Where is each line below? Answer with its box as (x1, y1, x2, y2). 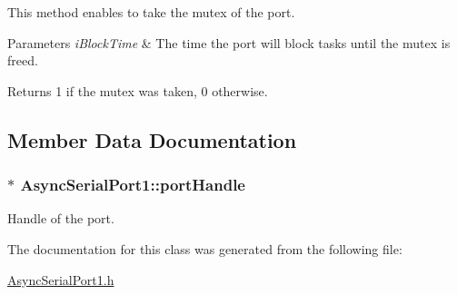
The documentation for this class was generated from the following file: (7, 239, 402, 258)
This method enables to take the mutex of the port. (7, 3, 295, 21)
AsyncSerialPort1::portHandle (20, 173, 245, 196)
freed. (7, 51, 38, 70)
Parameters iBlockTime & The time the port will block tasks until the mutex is (7, 33, 451, 52)
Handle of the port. (7, 209, 114, 228)
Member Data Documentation (7, 125, 297, 153)
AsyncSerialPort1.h (7, 270, 114, 289)
